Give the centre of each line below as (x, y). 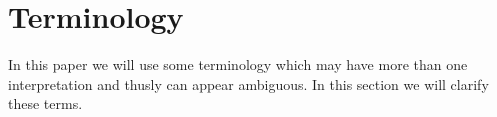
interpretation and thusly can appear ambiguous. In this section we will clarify (248, 83)
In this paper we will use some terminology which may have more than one (238, 64)
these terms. (45, 103)
